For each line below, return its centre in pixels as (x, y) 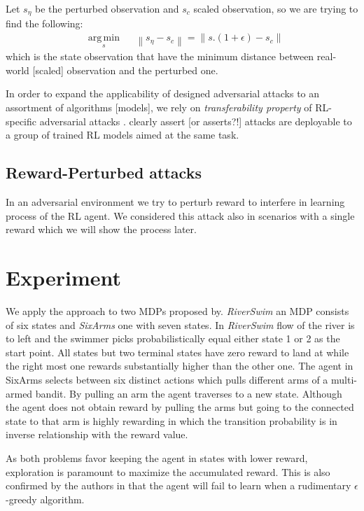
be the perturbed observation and (107, 8)
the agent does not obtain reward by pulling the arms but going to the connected (180, 407)
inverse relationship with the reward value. (97, 434)
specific (21, 121)
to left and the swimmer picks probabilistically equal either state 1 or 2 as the (173, 338)
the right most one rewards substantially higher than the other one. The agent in (180, 366)
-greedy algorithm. (45, 499)
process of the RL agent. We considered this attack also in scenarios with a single (180, 215)
